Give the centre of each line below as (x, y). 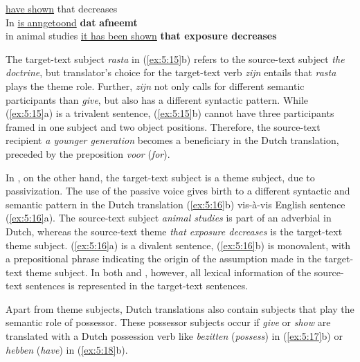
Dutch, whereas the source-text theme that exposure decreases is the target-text (174, 231)
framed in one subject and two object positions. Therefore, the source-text (163, 126)
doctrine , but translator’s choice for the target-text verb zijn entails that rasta (171, 72)
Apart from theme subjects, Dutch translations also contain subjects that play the (180, 308)
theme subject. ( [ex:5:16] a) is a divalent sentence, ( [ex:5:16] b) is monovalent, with (178, 245)
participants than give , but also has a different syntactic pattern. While (157, 99)
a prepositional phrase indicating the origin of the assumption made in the (164, 259)
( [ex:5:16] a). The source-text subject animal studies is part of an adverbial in (169, 218)
